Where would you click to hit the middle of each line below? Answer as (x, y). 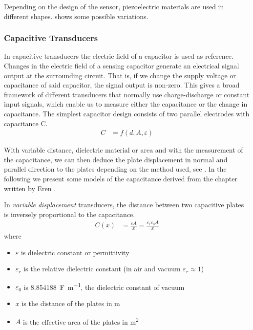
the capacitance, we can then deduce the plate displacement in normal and (116, 159)
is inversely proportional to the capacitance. (70, 214)
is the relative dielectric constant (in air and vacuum (102, 269)
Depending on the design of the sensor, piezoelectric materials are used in (114, 6)
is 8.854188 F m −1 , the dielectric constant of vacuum (104, 286)
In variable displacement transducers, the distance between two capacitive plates (124, 205)
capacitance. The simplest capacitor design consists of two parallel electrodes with (127, 113)
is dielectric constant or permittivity (75, 252)
